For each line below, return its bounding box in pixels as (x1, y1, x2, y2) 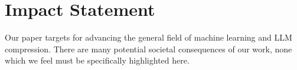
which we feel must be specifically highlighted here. (5, 54, 190, 66)
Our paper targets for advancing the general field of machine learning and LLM (5, 31, 292, 44)
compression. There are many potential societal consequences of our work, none (5, 42, 292, 55)
